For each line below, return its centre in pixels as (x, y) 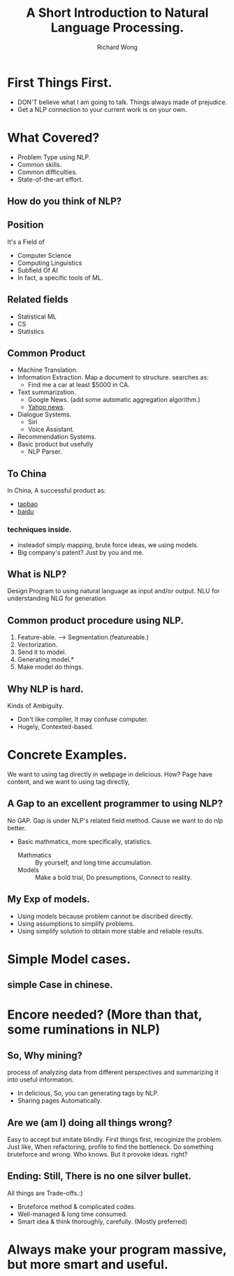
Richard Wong (117, 47)
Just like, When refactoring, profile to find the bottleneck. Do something (111, 1147)
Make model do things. (50, 667)
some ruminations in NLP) (84, 1030)
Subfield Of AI (37, 270)
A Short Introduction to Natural (117, 13)
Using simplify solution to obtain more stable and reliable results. (110, 931)
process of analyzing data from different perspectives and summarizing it (113, 1072)
